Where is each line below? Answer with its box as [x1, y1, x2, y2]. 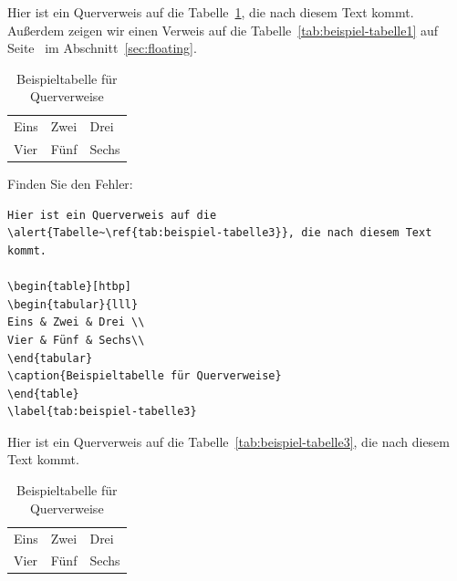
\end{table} [7, 387, 79, 400]
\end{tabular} [7, 351, 93, 365]
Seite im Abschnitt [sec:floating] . [7, 38, 197, 57]
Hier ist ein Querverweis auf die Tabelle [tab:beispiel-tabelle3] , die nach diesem [7, 431, 450, 451]
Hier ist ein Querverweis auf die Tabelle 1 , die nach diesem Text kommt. [7, 3, 414, 21]
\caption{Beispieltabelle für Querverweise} [7, 369, 282, 383]
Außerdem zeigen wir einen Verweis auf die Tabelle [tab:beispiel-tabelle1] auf [7, 20, 439, 39]
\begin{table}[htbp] [7, 280, 132, 294]
